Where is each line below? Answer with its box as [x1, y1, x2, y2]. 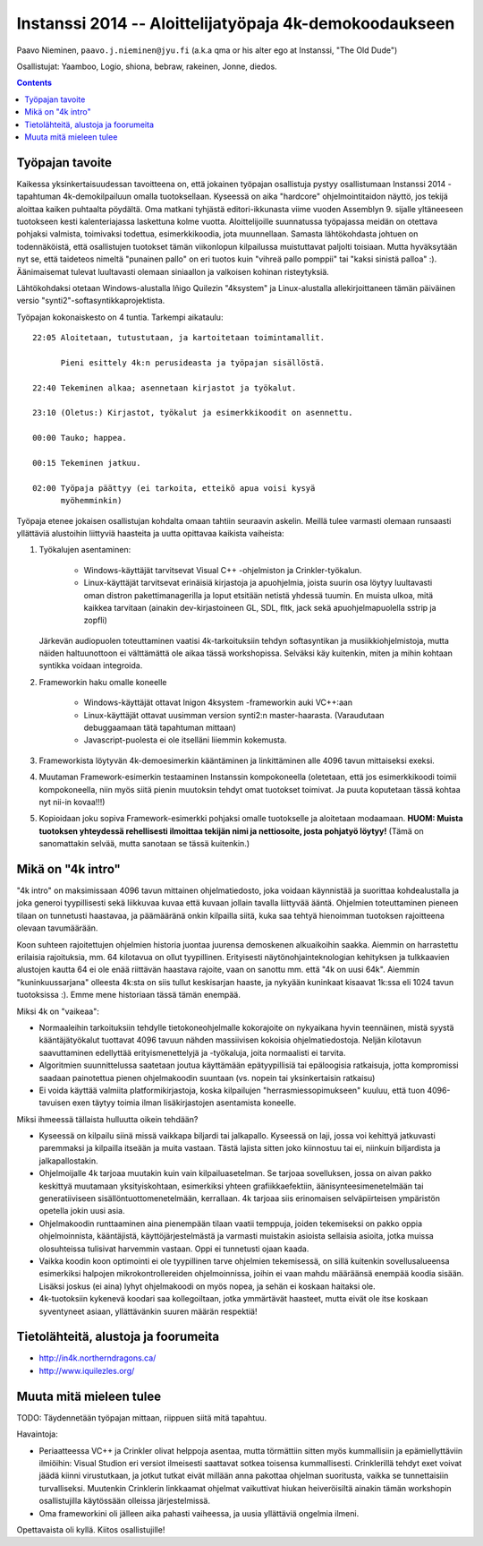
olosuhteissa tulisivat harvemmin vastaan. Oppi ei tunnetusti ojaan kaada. [38, 1243, 309, 1254]
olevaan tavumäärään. [16, 923, 98, 933]
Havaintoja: [16, 1429, 58, 1439]
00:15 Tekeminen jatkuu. [32, 458, 141, 468]
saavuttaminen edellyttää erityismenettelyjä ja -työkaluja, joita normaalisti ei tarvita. [38, 1047, 346, 1058]
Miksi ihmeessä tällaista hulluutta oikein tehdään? [16, 1113, 199, 1124]
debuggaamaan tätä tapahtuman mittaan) [83, 722, 237, 734]
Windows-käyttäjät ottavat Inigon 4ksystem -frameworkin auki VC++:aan [83, 697, 353, 708]
